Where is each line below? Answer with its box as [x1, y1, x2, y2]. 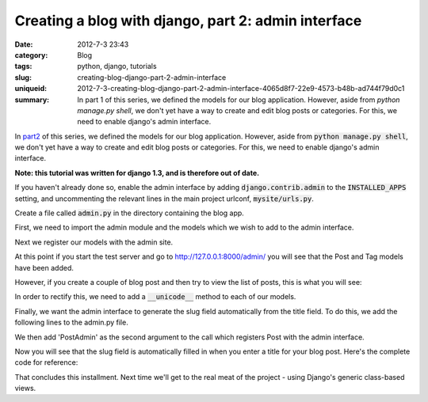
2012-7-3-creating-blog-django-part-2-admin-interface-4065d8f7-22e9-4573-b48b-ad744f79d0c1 [77, 84, 405, 93]
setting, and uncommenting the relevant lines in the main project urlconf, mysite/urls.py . [14, 194, 315, 203]
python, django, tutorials [77, 62, 158, 71]
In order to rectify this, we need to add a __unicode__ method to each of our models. [14, 292, 296, 301]
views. [14, 384, 36, 393]
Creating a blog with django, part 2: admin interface [14, 12, 362, 29]
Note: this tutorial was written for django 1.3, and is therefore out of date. [14, 168, 260, 177]
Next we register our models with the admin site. [14, 237, 174, 247]
